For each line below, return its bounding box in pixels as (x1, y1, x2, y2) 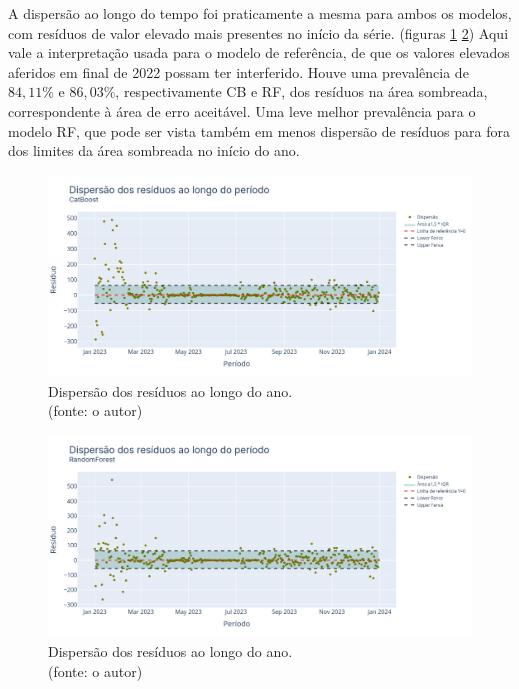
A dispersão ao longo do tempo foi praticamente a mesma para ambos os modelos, (8, 3, 512, 23)
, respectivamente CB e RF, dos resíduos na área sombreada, (115, 81, 488, 102)
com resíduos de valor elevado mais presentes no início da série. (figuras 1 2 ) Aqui (8, 22, 509, 43)
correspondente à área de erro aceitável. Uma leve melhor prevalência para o (8, 100, 476, 121)
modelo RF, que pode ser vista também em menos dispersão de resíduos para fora (8, 120, 510, 141)
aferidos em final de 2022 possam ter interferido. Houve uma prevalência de (8, 61, 469, 82)
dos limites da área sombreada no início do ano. (8, 140, 300, 161)
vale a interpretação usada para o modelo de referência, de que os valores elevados (8, 42, 510, 63)
